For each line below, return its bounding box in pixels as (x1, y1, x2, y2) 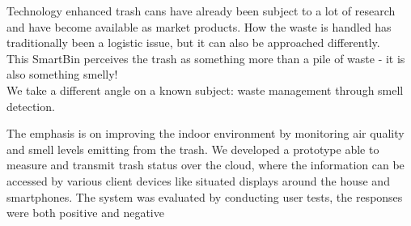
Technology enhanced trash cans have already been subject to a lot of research (6, 2, 396, 19)
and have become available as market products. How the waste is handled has (6, 18, 392, 35)
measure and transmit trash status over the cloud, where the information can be (6, 156, 405, 173)
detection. (6, 97, 55, 114)
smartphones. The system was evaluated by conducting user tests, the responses (6, 188, 403, 205)
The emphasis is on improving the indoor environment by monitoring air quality (6, 125, 405, 142)
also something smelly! (6, 66, 118, 83)
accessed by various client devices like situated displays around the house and (6, 172, 390, 189)
